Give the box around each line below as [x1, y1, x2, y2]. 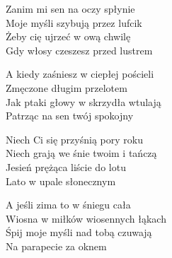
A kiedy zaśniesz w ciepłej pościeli [6, 66, 154, 81]
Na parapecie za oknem [6, 238, 107, 253]
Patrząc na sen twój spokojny [6, 108, 134, 123]
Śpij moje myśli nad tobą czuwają [6, 225, 152, 240]
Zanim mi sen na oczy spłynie [6, 1, 135, 16]
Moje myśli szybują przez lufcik [6, 15, 142, 30]
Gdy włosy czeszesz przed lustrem [6, 42, 153, 57]
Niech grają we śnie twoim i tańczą [6, 146, 157, 160]
